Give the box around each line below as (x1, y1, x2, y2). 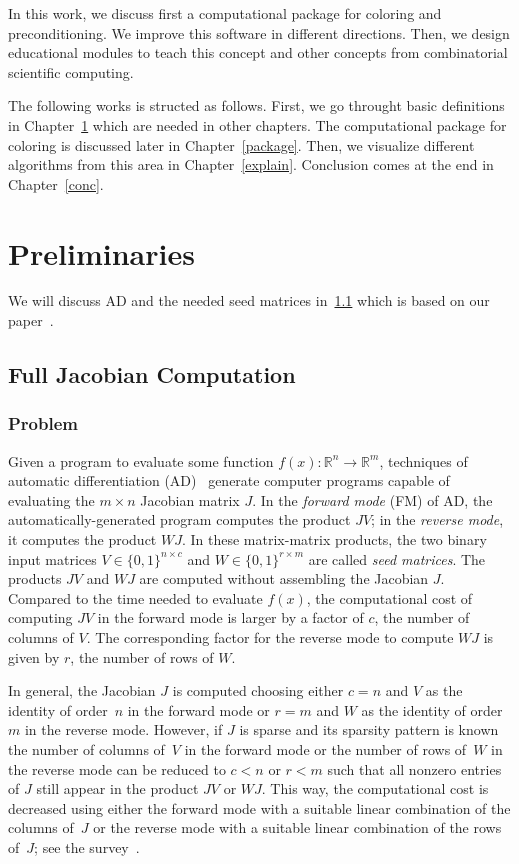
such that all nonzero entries (327, 758, 502, 779)
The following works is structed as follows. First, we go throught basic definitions (8, 95, 505, 116)
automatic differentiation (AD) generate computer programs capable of (8, 470, 450, 491)
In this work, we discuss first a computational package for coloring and (8, 3, 442, 23)
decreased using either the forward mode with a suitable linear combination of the (8, 797, 511, 818)
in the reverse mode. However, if (24, 719, 223, 740)
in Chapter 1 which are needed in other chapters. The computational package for (8, 114, 507, 135)
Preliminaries (8, 232, 195, 273)
